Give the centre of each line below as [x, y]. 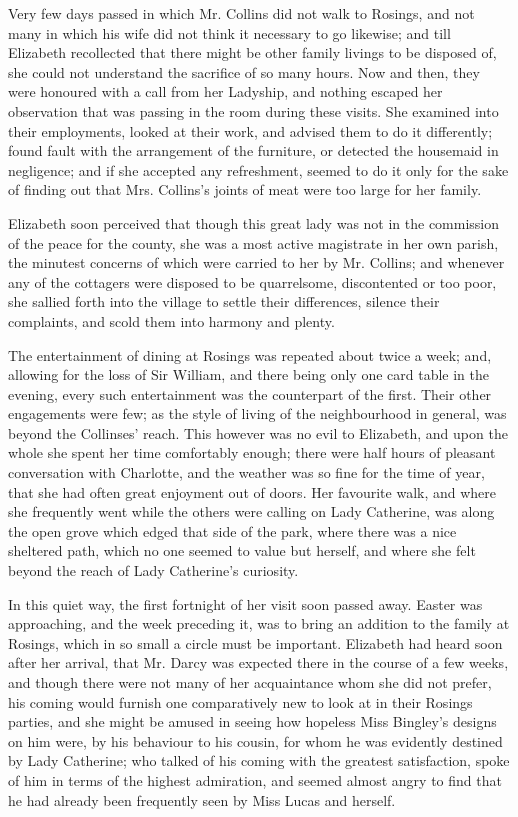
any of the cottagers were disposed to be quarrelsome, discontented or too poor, [252, 281]
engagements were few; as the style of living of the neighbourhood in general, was [257, 413]
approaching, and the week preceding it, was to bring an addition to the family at [259, 623]
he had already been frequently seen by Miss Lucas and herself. [202, 799]
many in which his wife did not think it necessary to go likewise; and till [229, 32]
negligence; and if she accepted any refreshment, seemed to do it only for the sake [258, 169]
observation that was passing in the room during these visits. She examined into [253, 110]
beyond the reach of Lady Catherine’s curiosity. [153, 570]
